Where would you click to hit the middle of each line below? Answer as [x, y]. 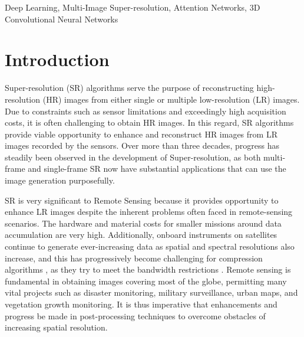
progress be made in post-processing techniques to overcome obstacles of [135, 315]
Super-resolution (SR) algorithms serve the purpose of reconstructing [129, 88]
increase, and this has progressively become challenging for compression [134, 258]
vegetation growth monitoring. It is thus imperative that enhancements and [141, 304]
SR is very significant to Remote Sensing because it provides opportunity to [142, 200]
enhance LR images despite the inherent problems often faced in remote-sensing [149, 212]
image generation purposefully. [60, 180]
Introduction [57, 59]
